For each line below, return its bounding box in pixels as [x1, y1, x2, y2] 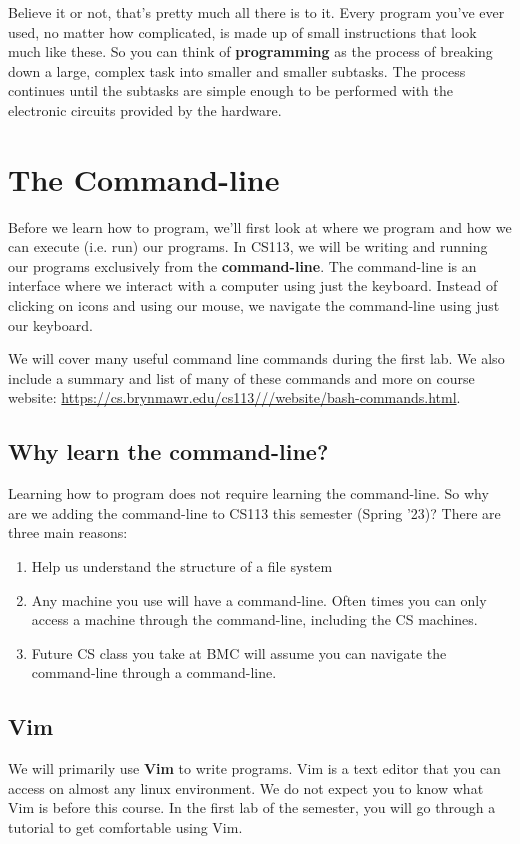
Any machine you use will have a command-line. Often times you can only [31, 589, 487, 610]
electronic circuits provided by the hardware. [8, 99, 282, 120]
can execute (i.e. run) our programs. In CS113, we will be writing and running [8, 236, 488, 257]
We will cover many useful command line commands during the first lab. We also [8, 348, 505, 369]
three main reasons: [8, 522, 128, 543]
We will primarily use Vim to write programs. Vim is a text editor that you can [8, 758, 501, 779]
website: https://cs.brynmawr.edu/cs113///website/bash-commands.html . [8, 387, 461, 408]
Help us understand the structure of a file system [31, 556, 333, 577]
